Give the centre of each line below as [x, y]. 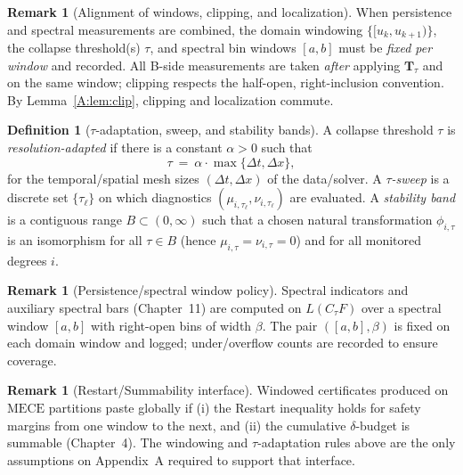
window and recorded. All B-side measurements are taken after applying [204, 65]
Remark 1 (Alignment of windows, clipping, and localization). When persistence [230, 12]
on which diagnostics [155, 197]
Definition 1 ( [49, 130]
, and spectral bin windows [223, 48]
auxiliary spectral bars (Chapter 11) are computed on [154, 307]
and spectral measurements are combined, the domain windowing [185, 29]
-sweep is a [420, 178]
